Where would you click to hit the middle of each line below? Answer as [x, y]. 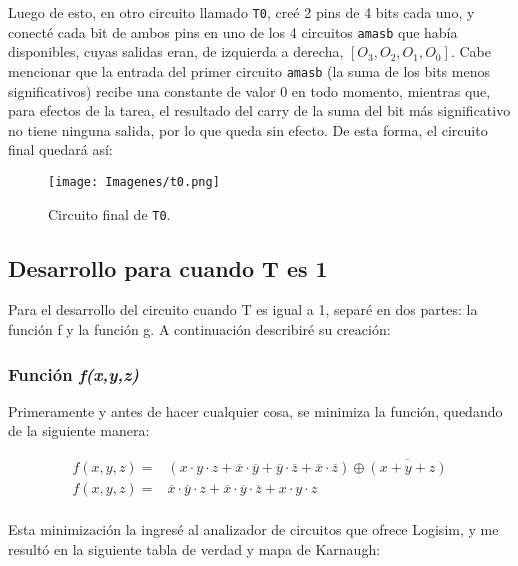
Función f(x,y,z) [73, 373]
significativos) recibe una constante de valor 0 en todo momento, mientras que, [249, 90]
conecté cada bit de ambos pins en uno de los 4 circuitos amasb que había [233, 31]
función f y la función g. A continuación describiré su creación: [199, 329]
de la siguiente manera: [79, 430]
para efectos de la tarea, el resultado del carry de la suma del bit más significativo [259, 110]
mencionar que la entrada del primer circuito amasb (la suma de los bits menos [249, 70]
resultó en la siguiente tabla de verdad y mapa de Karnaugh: [194, 548]
